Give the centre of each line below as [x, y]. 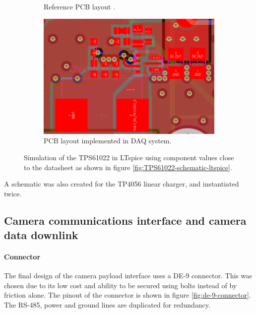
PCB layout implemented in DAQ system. [108, 141]
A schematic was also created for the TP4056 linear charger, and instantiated [122, 184]
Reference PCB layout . [80, 6]
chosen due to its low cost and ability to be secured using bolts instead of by [121, 285]
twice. [13, 193]
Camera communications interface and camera [125, 220]
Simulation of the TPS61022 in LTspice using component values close [129, 157]
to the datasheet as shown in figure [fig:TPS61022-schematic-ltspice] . [128, 167]
